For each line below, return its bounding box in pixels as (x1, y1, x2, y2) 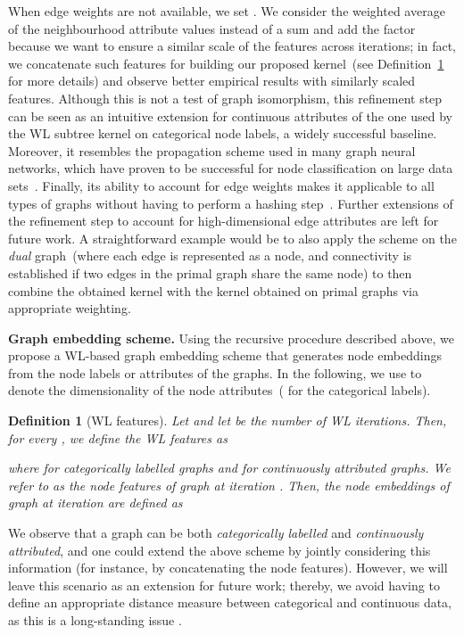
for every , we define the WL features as (8, 428, 228, 447)
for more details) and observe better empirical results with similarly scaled (8, 71, 416, 90)
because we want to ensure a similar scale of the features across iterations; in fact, (8, 37, 457, 55)
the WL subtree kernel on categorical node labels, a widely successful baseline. (8, 124, 437, 143)
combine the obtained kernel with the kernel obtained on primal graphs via (8, 281, 418, 300)
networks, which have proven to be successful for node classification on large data (8, 159, 453, 177)
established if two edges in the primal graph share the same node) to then (8, 263, 412, 282)
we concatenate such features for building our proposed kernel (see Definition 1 (8, 54, 444, 72)
